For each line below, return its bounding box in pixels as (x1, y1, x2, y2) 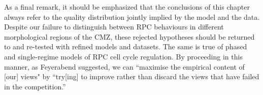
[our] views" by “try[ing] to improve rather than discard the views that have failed (4, 71, 259, 82)
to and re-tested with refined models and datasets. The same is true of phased (4, 41, 247, 52)
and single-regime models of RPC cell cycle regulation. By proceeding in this (4, 51, 243, 61)
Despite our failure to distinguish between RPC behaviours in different (4, 21, 224, 32)
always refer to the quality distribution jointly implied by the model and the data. (4, 11, 260, 22)
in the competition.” (4, 81, 66, 91)
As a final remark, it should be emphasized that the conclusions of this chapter (4, 2, 250, 12)
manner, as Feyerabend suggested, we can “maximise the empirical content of (4, 61, 245, 72)
